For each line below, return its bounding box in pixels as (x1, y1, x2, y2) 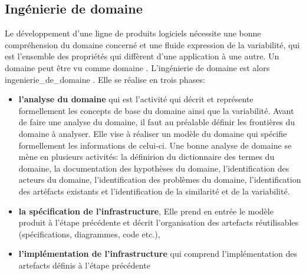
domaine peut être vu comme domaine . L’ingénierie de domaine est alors (5, 61, 270, 73)
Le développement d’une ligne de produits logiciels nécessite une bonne (5, 27, 261, 39)
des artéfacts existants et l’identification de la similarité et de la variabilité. (18, 185, 290, 197)
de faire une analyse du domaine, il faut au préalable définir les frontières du (18, 116, 295, 128)
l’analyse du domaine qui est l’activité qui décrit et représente (18, 93, 254, 105)
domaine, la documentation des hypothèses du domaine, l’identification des (18, 162, 289, 174)
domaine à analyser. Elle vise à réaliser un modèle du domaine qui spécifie (18, 127, 287, 139)
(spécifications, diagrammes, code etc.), (18, 227, 160, 240)
